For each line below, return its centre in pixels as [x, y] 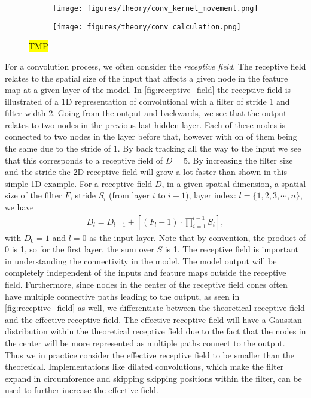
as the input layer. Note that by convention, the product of [198, 237]
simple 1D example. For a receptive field [79, 183]
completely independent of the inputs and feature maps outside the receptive [146, 272]
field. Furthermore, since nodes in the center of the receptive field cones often [146, 284]
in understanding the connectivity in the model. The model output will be [141, 260]
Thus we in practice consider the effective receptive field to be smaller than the [150, 355]
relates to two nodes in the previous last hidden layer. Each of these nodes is [145, 124]
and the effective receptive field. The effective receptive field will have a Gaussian [153, 319]
